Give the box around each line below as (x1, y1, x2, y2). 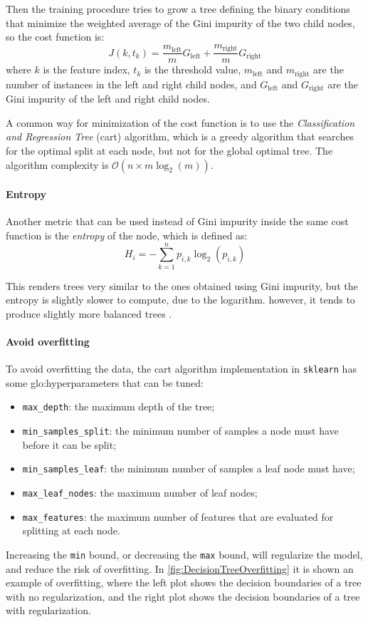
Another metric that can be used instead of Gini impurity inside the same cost (6, 214, 349, 229)
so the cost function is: (6, 29, 105, 44)
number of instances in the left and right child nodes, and (6, 76, 257, 91)
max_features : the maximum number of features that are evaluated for (22, 509, 334, 524)
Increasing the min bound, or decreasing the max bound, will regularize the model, (6, 546, 363, 561)
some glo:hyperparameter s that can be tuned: (6, 375, 204, 390)
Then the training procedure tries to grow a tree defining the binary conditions (6, 1, 350, 16)
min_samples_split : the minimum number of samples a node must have (22, 423, 339, 438)
